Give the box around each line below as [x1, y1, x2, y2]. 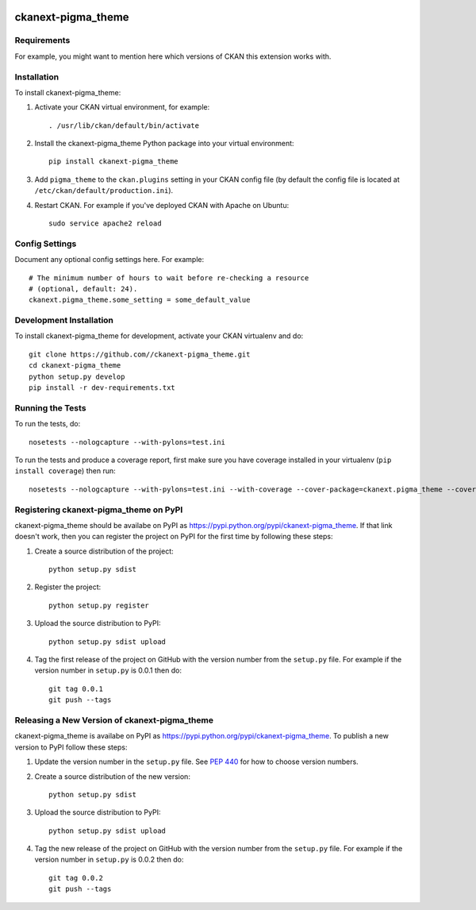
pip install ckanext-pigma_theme [48, 157, 178, 166]
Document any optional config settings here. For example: [14, 255, 205, 264]
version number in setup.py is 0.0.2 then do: [34, 854, 184, 865]
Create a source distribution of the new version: [34, 771, 190, 781]
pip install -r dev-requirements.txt [29, 384, 176, 392]
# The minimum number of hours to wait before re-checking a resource [29, 273, 309, 282]
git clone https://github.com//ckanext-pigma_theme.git [29, 349, 251, 359]
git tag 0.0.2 [48, 873, 103, 882]
